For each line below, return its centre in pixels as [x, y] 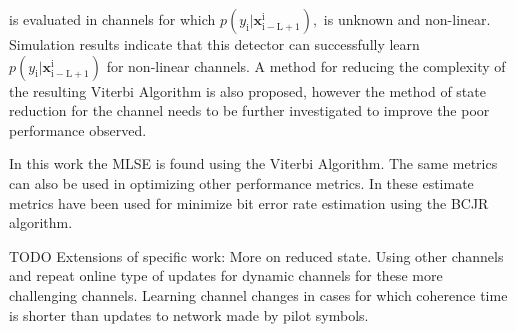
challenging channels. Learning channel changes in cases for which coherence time [258, 294]
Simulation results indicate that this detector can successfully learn [214, 44]
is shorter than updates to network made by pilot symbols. [189, 314]
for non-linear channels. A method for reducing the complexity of [306, 65]
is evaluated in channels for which [112, 19]
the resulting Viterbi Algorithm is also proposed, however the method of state [247, 90]
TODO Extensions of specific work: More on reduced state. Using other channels [256, 255]
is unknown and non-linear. [407, 19]
